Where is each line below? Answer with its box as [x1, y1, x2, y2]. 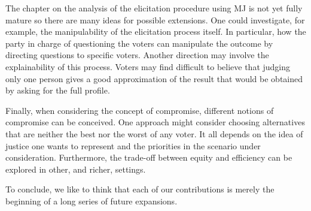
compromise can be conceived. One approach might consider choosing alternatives [5, 116, 305, 128]
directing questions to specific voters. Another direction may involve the [5, 49, 269, 61]
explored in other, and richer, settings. [5, 162, 146, 175]
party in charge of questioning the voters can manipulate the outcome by [5, 37, 273, 49]
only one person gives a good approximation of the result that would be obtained [5, 72, 303, 85]
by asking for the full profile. [5, 84, 110, 97]
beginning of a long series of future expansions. [5, 194, 178, 207]
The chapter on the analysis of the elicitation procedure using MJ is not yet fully [5, 2, 303, 14]
